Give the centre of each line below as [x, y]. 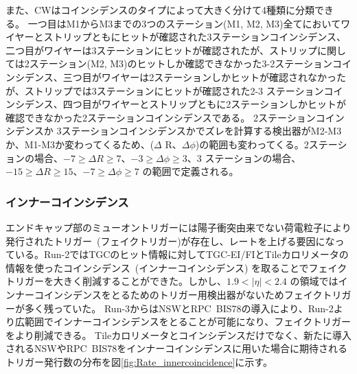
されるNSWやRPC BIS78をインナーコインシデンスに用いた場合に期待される [177, 348]
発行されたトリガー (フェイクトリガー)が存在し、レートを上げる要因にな [170, 241]
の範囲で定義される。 [191, 171]
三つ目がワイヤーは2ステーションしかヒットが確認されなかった [205, 77]
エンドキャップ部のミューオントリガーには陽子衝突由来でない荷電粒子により [178, 227]
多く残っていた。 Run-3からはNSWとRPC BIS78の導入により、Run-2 [179, 308]
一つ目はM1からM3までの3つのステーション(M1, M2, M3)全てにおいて [184, 23]
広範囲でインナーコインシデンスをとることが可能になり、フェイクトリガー [183, 322]
